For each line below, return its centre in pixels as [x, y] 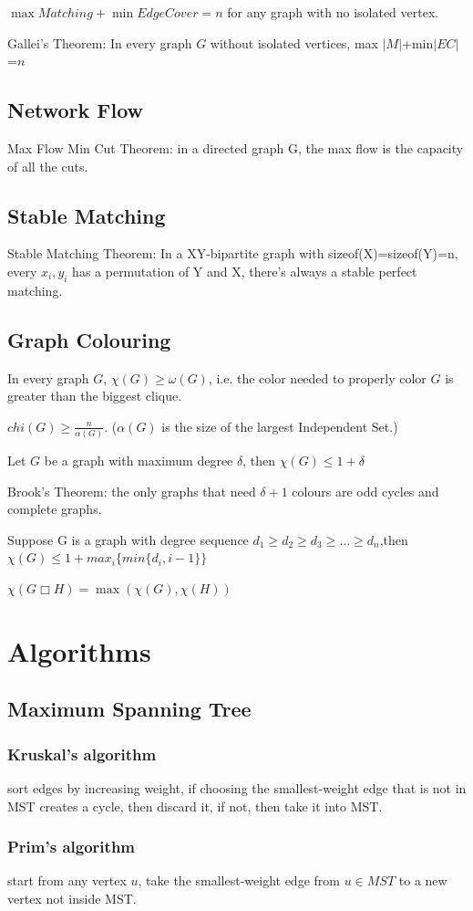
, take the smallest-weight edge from [239, 880]
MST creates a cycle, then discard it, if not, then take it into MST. [195, 806]
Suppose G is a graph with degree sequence [128, 539]
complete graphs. [55, 509]
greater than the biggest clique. [95, 396]
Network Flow [76, 110]
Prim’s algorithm [72, 847]
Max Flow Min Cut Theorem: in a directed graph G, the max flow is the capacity [236, 147]
